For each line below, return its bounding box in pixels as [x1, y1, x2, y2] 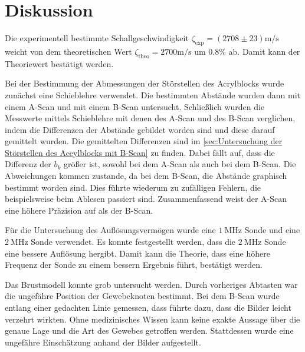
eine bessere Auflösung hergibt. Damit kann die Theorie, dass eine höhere [5, 247, 270, 259]
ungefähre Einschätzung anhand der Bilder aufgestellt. [5, 336, 201, 348]
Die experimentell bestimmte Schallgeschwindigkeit [5, 32, 189, 44]
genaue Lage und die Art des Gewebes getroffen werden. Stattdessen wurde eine [5, 324, 294, 337]
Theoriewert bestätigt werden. [5, 57, 114, 69]
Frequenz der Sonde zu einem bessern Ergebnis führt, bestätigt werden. [5, 258, 263, 271]
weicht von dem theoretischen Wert [5, 45, 132, 57]
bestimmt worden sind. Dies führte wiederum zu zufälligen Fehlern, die [5, 181, 261, 193]
